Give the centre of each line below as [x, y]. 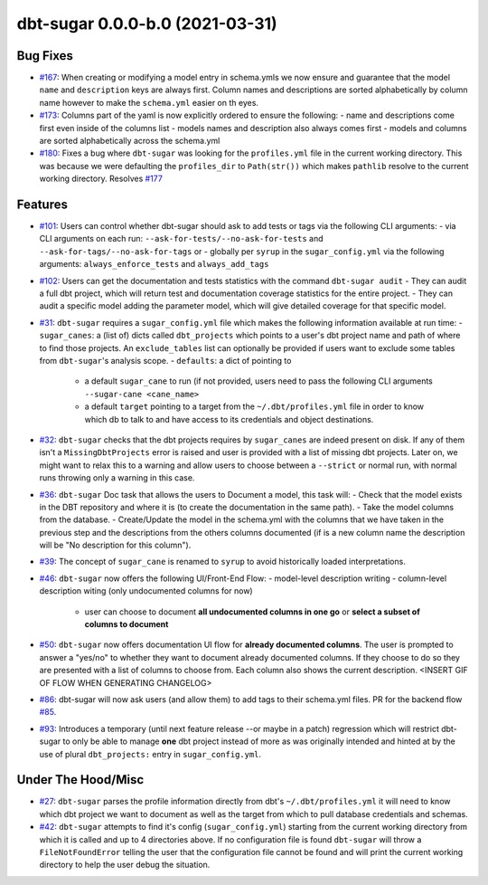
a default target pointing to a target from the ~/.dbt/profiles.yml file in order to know [254, 406]
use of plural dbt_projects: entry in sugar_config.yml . [150, 754]
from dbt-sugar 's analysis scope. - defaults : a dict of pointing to [165, 361]
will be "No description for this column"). [115, 545]
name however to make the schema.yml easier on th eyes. [149, 102]
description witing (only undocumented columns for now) [146, 591]
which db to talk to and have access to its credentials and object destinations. [229, 419]
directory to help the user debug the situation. [125, 865]
